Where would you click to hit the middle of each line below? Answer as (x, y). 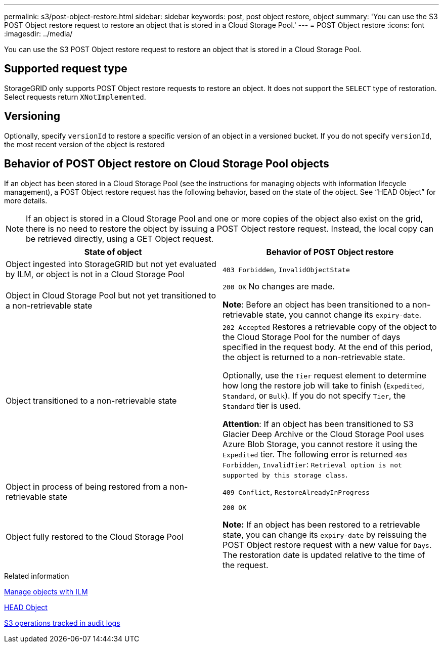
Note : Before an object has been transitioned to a (316, 304)
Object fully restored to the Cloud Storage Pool (95, 537)
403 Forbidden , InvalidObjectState (286, 269)
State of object (113, 252)
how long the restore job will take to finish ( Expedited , (324, 385)
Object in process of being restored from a (87, 486)
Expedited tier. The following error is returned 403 (315, 454)
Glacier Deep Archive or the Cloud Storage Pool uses (323, 434)
